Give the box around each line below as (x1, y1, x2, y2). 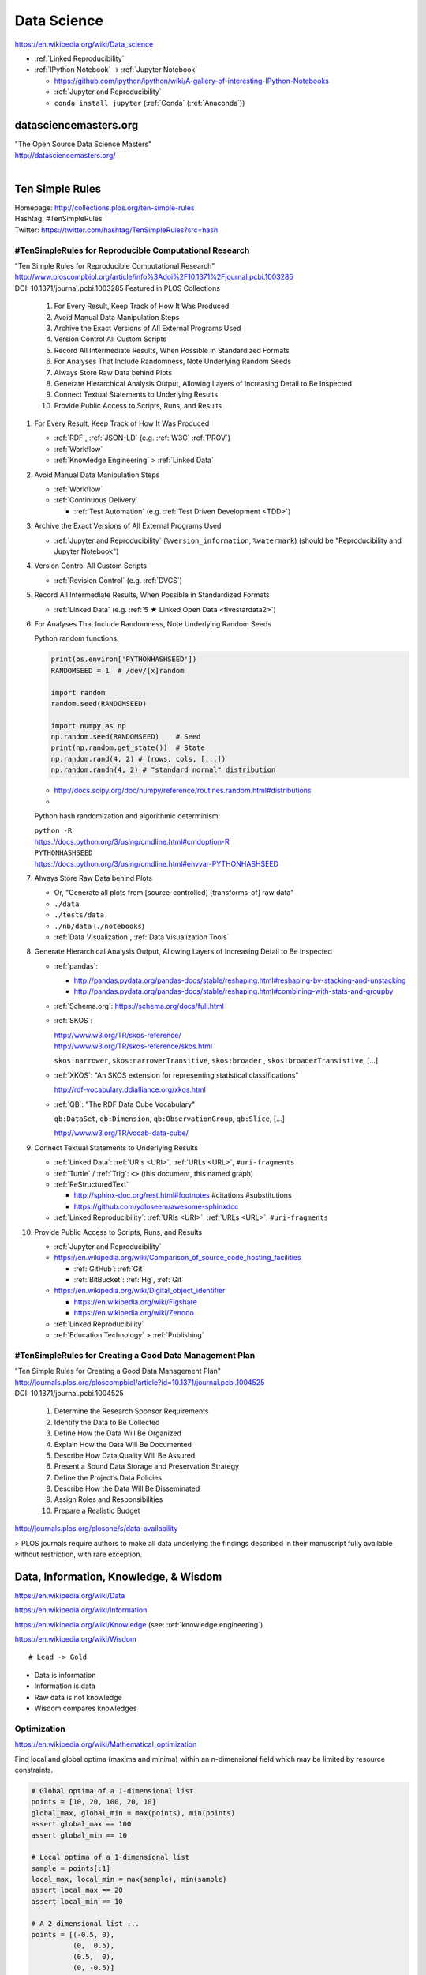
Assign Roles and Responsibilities (54, 1495, 163, 1504)
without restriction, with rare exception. (14, 1549, 142, 1559)
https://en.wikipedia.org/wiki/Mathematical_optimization (14, 1740, 197, 1749)
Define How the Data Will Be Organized (54, 1428, 181, 1438)
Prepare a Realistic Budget (54, 1506, 141, 1515)
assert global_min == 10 (31, 1830, 128, 1840)
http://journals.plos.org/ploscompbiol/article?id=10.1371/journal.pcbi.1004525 (14, 1377, 265, 1386)
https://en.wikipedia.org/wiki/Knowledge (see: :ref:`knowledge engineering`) (14, 1619, 263, 1629)
